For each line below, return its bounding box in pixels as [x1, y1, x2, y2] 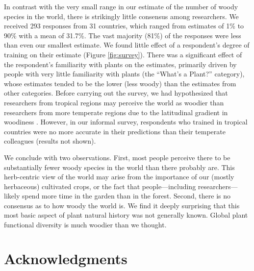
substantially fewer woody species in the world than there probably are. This [4, 162, 235, 172]
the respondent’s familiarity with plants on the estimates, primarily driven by [4, 59, 237, 69]
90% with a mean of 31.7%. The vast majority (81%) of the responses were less [4, 30, 241, 40]
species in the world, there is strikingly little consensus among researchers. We [4, 11, 239, 21]
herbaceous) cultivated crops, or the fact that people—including [4, 181, 196, 191]
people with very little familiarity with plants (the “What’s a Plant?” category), [4, 69, 245, 79]
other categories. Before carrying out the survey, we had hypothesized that [4, 88, 228, 98]
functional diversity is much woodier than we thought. [4, 220, 167, 230]
